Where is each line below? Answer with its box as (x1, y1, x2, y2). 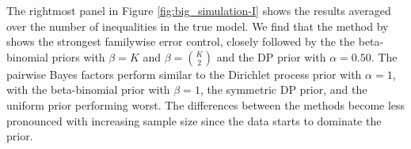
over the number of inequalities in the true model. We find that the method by (6, 17, 389, 34)
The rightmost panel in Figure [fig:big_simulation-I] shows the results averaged (6, 2, 391, 18)
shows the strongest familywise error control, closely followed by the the (6, 33, 356, 50)
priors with (51, 48, 105, 65)
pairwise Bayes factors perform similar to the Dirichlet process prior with (6, 65, 362, 82)
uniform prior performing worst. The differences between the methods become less (6, 96, 405, 113)
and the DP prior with (216, 48, 326, 65)
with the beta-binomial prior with (6, 81, 170, 98)
